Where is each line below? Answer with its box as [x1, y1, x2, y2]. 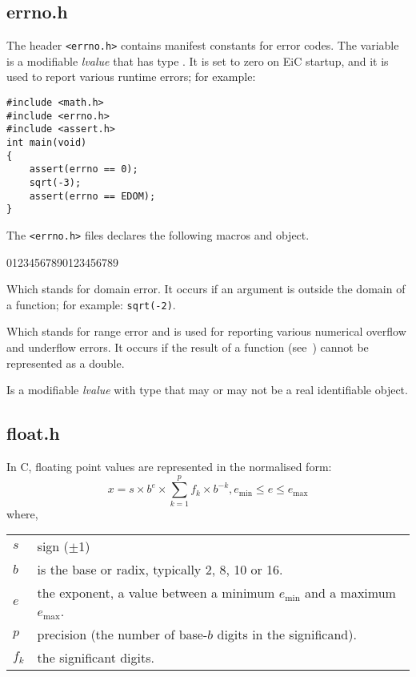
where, [6, 505, 38, 522]
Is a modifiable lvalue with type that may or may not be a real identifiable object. [6, 381, 408, 398]
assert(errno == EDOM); [29, 190, 156, 202]
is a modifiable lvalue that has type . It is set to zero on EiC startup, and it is [6, 52, 389, 69]
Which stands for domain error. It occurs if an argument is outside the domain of [6, 280, 406, 297]
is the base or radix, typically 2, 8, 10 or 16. [37, 560, 283, 579]
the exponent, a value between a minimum [37, 583, 275, 602]
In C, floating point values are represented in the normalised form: [6, 458, 332, 475]
